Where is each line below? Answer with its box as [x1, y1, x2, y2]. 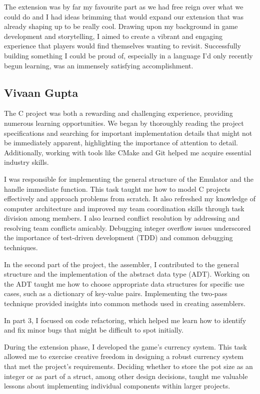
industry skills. [4, 157, 49, 167]
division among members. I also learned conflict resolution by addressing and [4, 213, 240, 223]
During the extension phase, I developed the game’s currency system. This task [4, 341, 247, 352]
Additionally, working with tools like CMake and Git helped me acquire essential [4, 147, 251, 157]
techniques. [4, 242, 38, 253]
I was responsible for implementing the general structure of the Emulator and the [4, 173, 253, 184]
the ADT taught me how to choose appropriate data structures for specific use [4, 278, 244, 289]
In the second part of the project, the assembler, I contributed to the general [4, 259, 239, 269]
